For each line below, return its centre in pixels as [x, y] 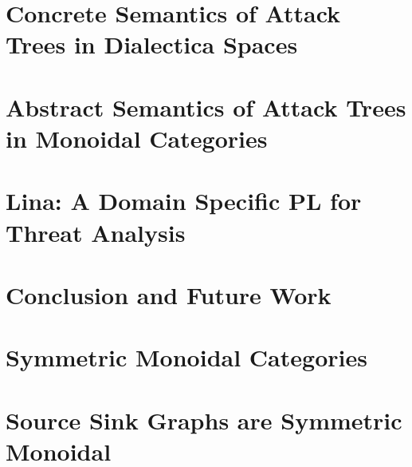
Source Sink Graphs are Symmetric [204, 420]
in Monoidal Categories [137, 138]
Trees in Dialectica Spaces [152, 44]
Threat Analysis [96, 232]
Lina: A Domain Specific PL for [184, 201]
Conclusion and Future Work [169, 294]
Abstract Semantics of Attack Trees [206, 107]
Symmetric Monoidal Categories [186, 357]
